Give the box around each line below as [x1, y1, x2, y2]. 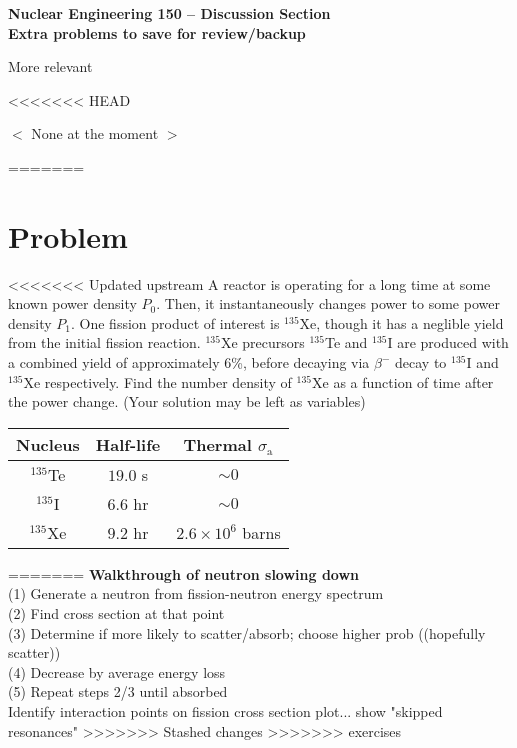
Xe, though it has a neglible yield [299, 312, 504, 333]
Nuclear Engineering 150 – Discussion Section [8, 3, 331, 23]
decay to [395, 352, 447, 373]
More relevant [8, 56, 93, 77]
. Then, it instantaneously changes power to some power [156, 293, 500, 314]
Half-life [95, 432, 161, 456]
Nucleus [16, 432, 80, 456]
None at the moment [31, 123, 159, 144]
